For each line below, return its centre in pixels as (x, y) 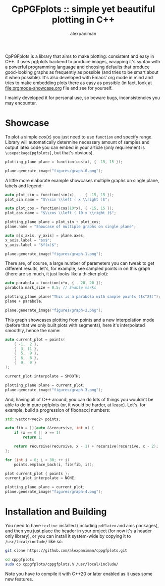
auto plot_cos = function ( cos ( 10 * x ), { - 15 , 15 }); (60, 208)
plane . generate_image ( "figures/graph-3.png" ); (54, 390)
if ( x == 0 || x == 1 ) (37, 433)
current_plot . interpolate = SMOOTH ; (43, 376)
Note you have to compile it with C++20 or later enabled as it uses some (79, 574)
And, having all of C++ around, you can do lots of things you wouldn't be (79, 399)
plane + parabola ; (24, 301)
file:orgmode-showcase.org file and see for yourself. (59, 88)
